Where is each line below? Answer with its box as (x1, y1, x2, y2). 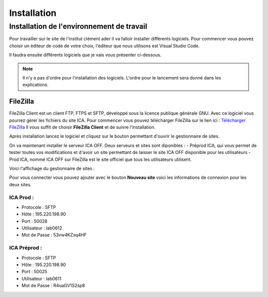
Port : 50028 (21, 218, 48, 224)
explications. (22, 82, 49, 88)
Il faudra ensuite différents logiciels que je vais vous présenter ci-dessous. (9, 52, 161, 58)
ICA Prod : (9, 194, 34, 201)
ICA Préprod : (9, 244, 42, 251)
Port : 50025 (21, 269, 48, 275)
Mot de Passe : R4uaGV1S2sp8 (21, 283, 85, 289)
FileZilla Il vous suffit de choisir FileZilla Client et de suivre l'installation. (9, 124, 156, 130)
